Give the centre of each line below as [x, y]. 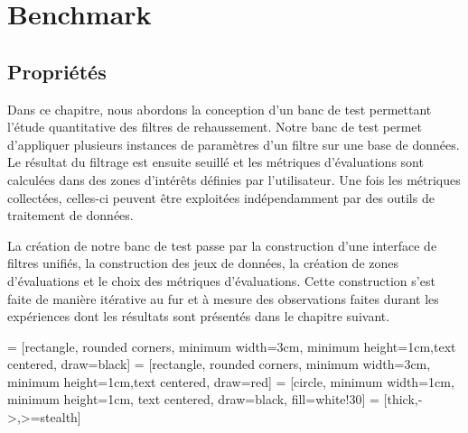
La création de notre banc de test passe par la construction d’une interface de [222, 245]
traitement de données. [70, 215]
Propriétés [57, 71]
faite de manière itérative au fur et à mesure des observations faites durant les [223, 298]
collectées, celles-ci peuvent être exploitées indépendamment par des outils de [221, 197]
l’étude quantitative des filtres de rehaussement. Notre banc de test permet [215, 127]
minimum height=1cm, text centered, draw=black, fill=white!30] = [193, 399]
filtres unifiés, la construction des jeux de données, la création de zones [203, 263]
